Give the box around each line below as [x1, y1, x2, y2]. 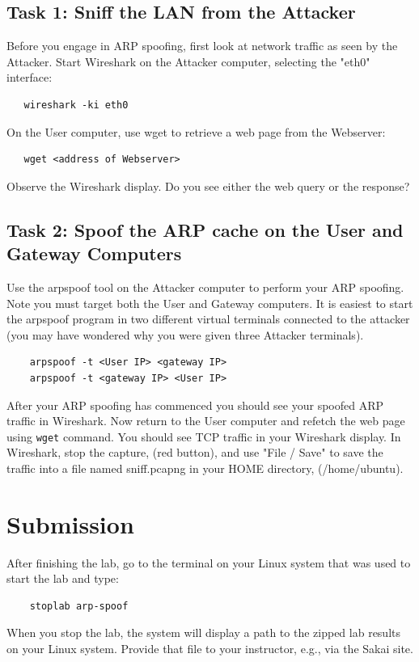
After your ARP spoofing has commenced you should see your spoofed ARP [6, 396, 384, 413]
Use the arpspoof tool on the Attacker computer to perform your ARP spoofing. [6, 278, 404, 295]
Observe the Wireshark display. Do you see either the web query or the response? [6, 177, 410, 194]
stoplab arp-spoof [29, 600, 129, 612]
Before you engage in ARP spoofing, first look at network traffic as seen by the [6, 37, 398, 54]
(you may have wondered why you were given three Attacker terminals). [6, 326, 364, 343]
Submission [6, 507, 134, 540]
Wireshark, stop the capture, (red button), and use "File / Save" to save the [6, 444, 383, 461]
